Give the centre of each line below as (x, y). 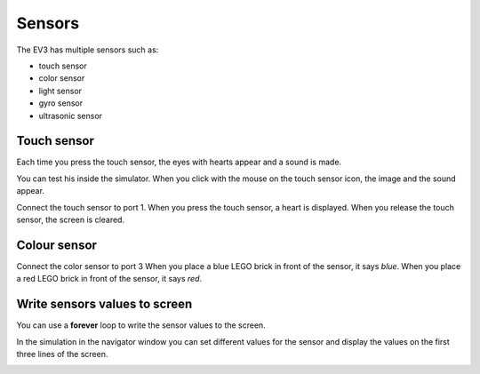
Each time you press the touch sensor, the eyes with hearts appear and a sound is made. (179, 162)
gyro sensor (61, 103)
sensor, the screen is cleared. (70, 219)
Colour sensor (57, 245)
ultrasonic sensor (70, 115)
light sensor (60, 91)
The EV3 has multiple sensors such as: (88, 50)
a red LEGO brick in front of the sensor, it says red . (109, 279)
